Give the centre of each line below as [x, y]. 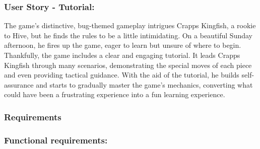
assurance [19, 84]
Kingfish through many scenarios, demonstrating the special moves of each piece [128, 65]
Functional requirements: [56, 140]
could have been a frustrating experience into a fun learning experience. [115, 94]
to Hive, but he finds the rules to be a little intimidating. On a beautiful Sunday [128, 35]
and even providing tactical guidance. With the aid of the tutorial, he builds [122, 75]
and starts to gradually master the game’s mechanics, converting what [144, 84]
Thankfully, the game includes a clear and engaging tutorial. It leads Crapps [122, 55]
